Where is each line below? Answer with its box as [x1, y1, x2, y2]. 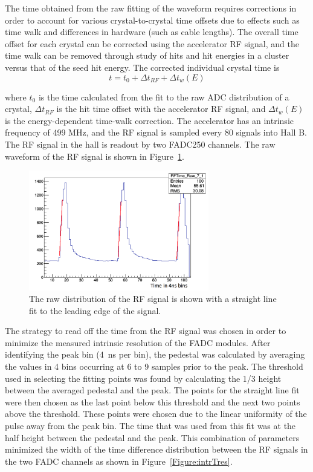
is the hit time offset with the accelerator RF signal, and [56, 102, 266, 115]
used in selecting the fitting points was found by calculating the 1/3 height [5, 372, 282, 384]
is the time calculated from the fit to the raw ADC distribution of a [38, 90, 289, 103]
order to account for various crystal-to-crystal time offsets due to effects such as [5, 13, 300, 26]
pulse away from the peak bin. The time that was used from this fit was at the [5, 419, 296, 432]
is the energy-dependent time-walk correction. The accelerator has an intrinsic [5, 114, 294, 126]
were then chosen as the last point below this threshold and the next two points [5, 395, 300, 408]
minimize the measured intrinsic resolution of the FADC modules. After [5, 336, 271, 349]
